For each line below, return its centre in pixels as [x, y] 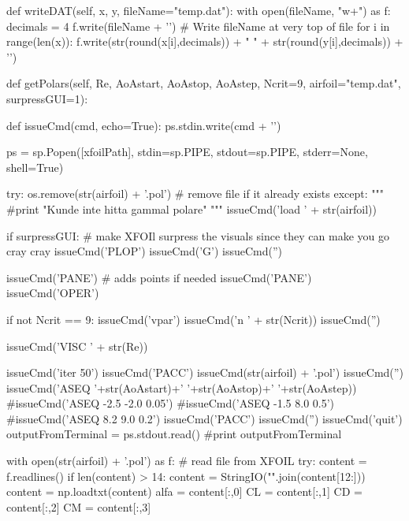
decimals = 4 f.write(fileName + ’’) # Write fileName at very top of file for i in [198, 26]
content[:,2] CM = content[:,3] [79, 506]
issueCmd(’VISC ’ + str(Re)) [77, 346]
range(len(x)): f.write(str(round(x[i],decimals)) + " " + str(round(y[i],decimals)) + [205, 41]
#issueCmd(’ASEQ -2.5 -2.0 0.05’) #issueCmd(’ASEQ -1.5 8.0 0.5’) [171, 403]
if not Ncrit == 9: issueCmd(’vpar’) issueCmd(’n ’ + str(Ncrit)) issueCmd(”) [193, 319]
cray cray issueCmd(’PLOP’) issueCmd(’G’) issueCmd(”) [145, 251]
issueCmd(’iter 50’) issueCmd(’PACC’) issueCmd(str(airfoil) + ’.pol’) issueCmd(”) [205, 372]
